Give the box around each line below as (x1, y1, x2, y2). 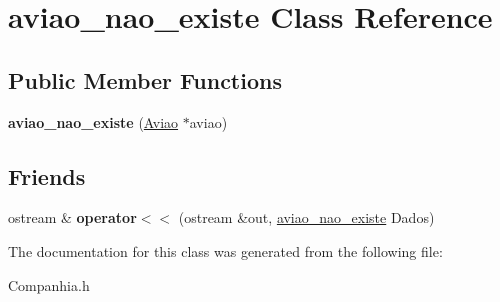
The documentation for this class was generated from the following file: (8, 240, 443, 261)
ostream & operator (8, 207, 137, 228)
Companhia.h (8, 274, 90, 295)
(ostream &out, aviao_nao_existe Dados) (178, 207, 435, 228)
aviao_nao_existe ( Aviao (8, 111, 179, 132)
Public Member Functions (8, 64, 282, 95)
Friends (8, 160, 86, 191)
